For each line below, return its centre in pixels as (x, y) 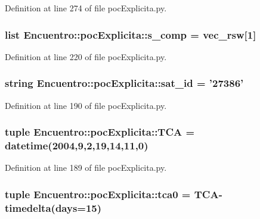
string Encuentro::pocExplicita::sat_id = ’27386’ (124, 83)
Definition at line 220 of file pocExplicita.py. (86, 56)
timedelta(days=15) (53, 207)
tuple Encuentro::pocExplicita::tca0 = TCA (112, 194)
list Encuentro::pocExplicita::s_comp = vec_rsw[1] (131, 34)
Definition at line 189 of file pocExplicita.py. (86, 168)
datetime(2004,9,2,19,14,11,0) (77, 146)
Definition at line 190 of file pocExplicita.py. (86, 105)
